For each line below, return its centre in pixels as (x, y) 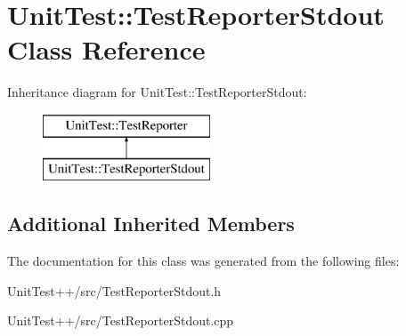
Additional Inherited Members (151, 224)
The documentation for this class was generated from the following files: (203, 261)
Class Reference (106, 49)
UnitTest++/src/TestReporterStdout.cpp (121, 320)
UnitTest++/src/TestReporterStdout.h (114, 290)
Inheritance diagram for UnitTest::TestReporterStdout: (157, 92)
